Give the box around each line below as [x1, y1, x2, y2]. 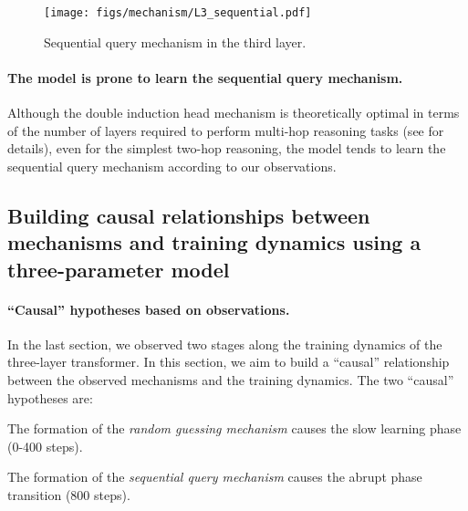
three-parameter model [7, 255, 230, 283]
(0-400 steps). [7, 436, 83, 455]
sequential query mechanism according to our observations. [7, 156, 337, 175]
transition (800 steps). [7, 485, 130, 504]
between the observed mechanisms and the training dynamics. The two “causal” [7, 370, 454, 389]
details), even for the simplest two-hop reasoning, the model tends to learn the [7, 139, 446, 158]
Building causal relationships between [7, 201, 370, 229]
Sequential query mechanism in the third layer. [44, 32, 307, 51]
